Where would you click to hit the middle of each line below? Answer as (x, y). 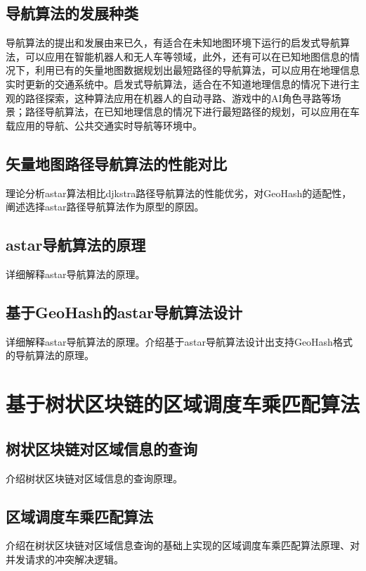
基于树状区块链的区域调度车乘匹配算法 (183, 404)
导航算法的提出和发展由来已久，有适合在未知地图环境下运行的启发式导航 (173, 43)
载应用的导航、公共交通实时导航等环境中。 (104, 125)
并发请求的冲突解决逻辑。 (65, 559)
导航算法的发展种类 (72, 13)
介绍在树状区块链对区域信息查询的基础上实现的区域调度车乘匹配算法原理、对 (183, 545)
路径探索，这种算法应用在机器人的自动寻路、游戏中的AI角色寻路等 (178, 98)
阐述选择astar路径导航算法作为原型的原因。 (105, 207)
